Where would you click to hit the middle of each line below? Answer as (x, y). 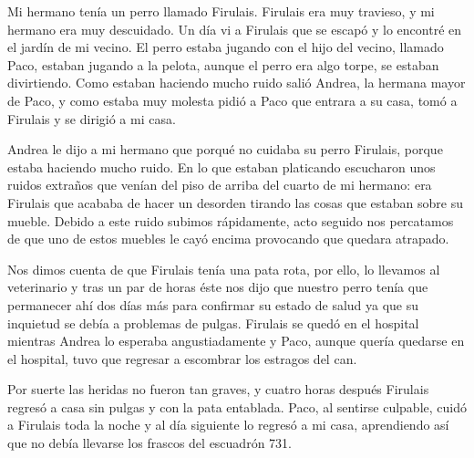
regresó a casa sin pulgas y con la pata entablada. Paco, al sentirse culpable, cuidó (237, 406)
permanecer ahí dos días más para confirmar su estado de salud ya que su (213, 304)
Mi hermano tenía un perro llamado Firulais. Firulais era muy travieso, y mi (221, 11)
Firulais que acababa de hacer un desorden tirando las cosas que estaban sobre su (235, 202)
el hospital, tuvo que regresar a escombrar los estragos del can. (182, 358)
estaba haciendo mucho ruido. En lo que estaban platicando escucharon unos (222, 167)
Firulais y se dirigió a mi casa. (92, 118)
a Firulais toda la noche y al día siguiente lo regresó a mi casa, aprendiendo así (228, 425)
